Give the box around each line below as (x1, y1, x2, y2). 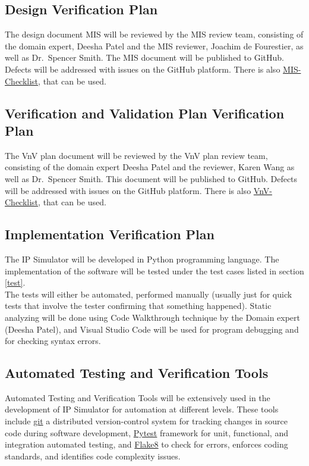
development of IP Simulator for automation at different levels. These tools (5, 403, 279, 415)
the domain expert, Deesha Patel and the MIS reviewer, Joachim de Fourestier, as (5, 39, 304, 52)
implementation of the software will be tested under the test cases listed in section (5, 264, 304, 277)
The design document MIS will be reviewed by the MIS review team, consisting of (5, 28, 304, 40)
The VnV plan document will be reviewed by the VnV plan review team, (5, 149, 268, 161)
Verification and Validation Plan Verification (5, 104, 285, 122)
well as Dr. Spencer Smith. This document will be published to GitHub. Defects (5, 172, 298, 184)
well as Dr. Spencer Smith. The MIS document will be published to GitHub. (5, 51, 284, 64)
